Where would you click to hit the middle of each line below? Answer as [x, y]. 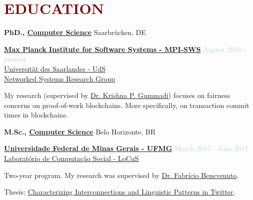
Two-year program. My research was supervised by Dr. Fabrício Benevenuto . [121, 175]
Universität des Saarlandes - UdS [55, 68]
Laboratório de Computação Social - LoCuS [71, 158]
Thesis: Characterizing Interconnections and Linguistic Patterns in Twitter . [120, 192]
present [15, 59]
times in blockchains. [36, 115]
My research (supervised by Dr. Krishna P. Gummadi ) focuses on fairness [117, 95]
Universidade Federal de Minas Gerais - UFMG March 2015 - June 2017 [126, 148]
